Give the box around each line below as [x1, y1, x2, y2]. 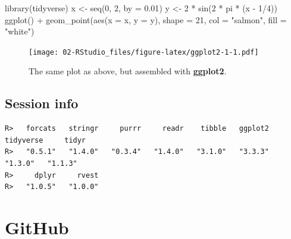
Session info [5, 94, 79, 112]
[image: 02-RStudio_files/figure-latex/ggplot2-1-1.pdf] [29, 48, 259, 56]
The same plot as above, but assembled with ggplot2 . [29, 65, 227, 77]
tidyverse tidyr [5, 136, 86, 144]
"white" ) [5, 25, 35, 37]
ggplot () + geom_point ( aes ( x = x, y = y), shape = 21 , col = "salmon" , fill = [5, 13, 287, 26]
